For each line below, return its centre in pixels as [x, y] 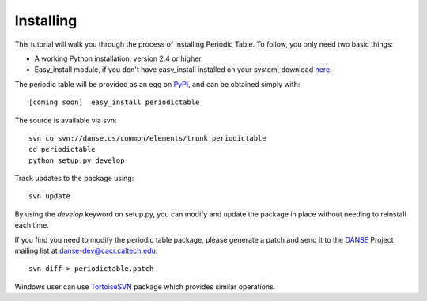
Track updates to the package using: [74, 179]
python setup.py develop [77, 160]
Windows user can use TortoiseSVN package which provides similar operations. [145, 286]
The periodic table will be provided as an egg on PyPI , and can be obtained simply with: [157, 84]
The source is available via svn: [66, 120]
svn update [50, 196]
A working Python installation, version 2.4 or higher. [119, 58]
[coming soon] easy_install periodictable [114, 102]
